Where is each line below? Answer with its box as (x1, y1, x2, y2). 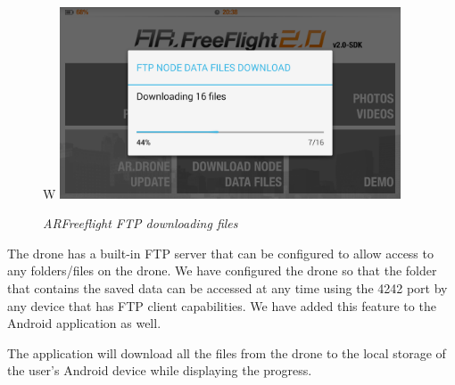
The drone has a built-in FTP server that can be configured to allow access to (7, 243, 434, 262)
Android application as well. (7, 314, 161, 332)
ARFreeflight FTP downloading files (43, 214, 238, 233)
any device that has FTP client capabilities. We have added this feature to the (7, 296, 436, 315)
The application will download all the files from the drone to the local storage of (7, 343, 446, 362)
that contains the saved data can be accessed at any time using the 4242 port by (7, 279, 448, 298)
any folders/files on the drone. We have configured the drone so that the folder (7, 261, 437, 280)
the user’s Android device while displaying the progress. (7, 361, 312, 380)
